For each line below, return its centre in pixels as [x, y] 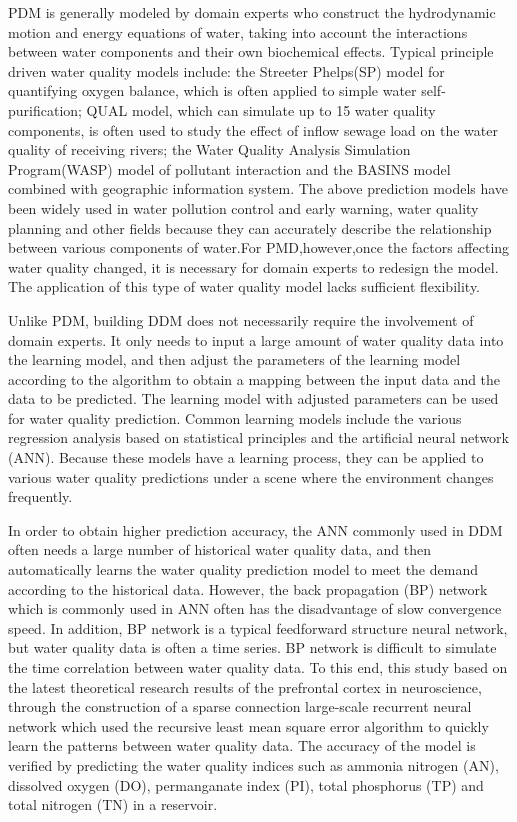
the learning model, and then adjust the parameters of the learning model [234, 359]
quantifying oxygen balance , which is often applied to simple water [212, 90]
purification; [45, 109]
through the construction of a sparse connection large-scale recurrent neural [240, 706]
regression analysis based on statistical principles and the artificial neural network [258, 437]
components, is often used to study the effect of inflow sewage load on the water [253, 129]
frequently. [40, 496]
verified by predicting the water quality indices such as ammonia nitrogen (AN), [253, 764]
